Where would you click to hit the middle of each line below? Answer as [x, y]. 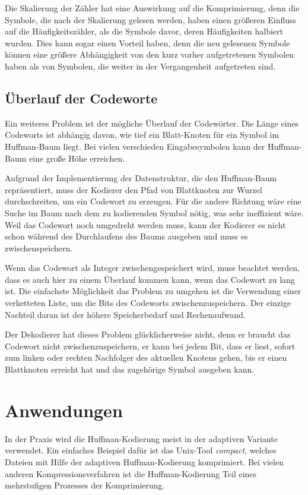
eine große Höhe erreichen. [77, 158]
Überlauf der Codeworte [81, 98]
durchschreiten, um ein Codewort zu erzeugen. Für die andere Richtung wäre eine [153, 201]
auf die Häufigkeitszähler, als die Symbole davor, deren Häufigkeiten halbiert [144, 31]
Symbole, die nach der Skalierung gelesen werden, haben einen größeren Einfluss [151, 19]
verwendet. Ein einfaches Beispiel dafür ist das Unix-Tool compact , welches [141, 450]
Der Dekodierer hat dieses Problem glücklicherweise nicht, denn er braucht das [148, 334]
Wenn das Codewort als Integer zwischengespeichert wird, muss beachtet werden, [152, 268]
